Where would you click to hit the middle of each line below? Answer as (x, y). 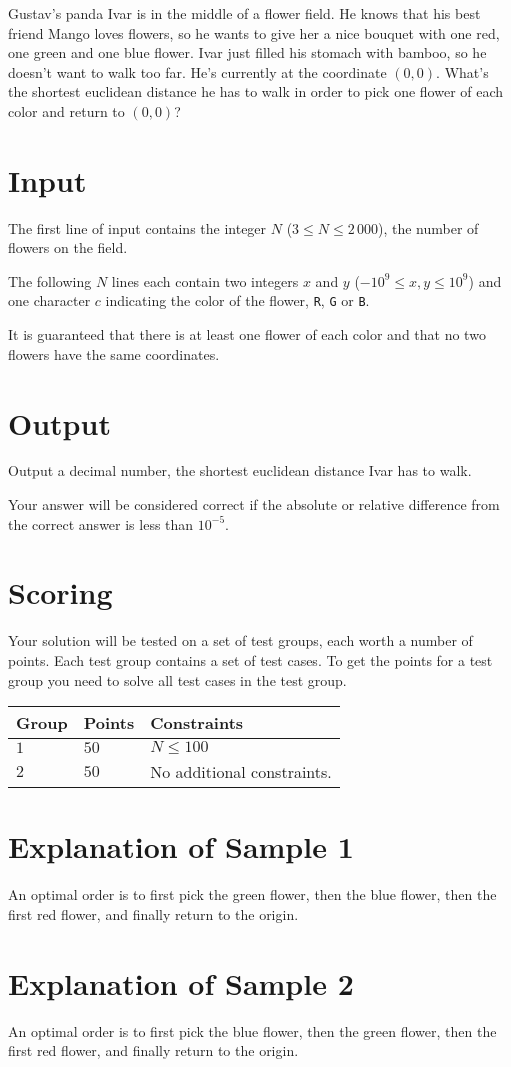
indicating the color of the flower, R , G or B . (237, 300)
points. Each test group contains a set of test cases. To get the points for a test (250, 659)
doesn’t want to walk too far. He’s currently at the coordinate (197, 71)
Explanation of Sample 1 (181, 846)
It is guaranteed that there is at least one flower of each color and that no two (247, 334)
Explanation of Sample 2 (181, 982)
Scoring (60, 592)
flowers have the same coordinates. (114, 353)
